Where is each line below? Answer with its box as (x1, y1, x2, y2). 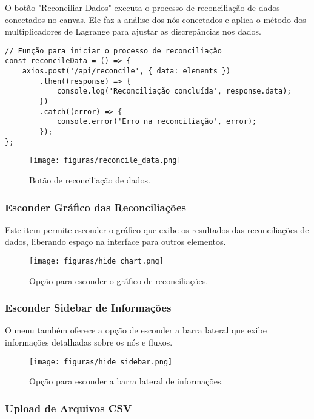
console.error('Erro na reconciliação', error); (56, 117, 257, 126)
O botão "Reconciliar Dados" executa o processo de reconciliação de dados (5, 1, 280, 13)
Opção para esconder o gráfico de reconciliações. (29, 274, 209, 287)
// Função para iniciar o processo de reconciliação (5, 46, 222, 55)
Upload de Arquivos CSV (5, 400, 132, 415)
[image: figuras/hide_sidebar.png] (29, 357, 173, 366)
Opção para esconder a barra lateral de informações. (29, 375, 224, 387)
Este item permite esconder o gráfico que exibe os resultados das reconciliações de (5, 223, 309, 236)
